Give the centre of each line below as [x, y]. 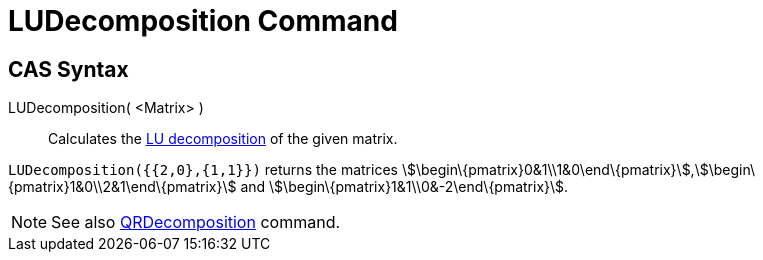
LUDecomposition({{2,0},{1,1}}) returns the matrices [203, 170]
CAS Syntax [68, 69]
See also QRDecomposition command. [196, 222]
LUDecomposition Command [203, 21]
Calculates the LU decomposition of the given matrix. [223, 139]
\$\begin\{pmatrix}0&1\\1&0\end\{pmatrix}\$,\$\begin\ [578, 170]
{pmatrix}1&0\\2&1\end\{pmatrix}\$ [122, 187]
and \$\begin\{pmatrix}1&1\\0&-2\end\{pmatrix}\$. [404, 187]
